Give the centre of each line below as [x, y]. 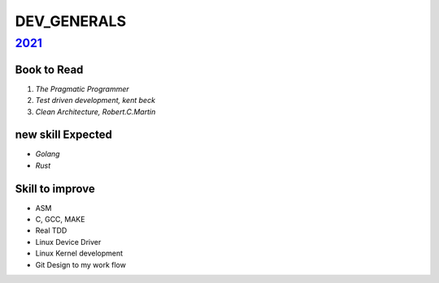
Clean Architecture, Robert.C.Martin [96, 111]
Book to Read [49, 69]
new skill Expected [64, 135]
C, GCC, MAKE [60, 220]
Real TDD [51, 230]
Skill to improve [55, 189]
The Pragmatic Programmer [82, 88]
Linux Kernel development [79, 253]
